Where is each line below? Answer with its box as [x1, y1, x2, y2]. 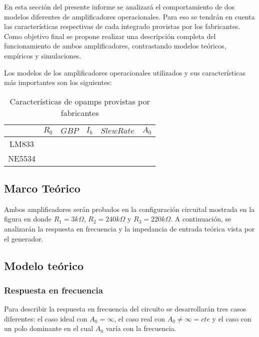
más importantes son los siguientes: [4, 77, 112, 87]
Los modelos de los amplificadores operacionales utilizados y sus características [4, 67, 245, 77]
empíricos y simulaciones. [4, 50, 81, 60]
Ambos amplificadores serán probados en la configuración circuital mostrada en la [4, 203, 255, 214]
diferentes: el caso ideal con [4, 313, 87, 323]
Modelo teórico [4, 257, 83, 273]
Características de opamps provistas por [9, 95, 150, 107]
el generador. [4, 233, 43, 243]
